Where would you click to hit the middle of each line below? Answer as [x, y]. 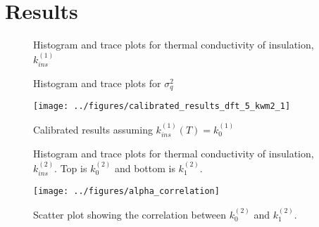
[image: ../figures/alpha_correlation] [126, 192]
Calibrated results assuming [93, 129]
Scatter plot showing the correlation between [130, 214]
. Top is [71, 168]
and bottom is [145, 168]
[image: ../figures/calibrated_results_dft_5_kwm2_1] [162, 106]
